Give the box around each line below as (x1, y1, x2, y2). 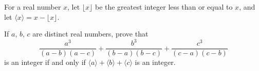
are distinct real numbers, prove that (32, 28, 149, 39)
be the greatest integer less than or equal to (95, 2, 233, 12)
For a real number (4, 2, 61, 12)
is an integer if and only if (4, 57, 86, 67)
